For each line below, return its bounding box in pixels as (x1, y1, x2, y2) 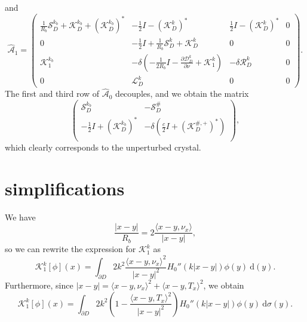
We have (5, 210, 36, 223)
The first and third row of (5, 87, 100, 100)
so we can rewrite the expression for (5, 243, 136, 255)
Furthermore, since (5, 278, 73, 291)
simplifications (5, 176, 125, 200)
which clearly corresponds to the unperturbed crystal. (5, 141, 201, 154)
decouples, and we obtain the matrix (115, 87, 249, 100)
